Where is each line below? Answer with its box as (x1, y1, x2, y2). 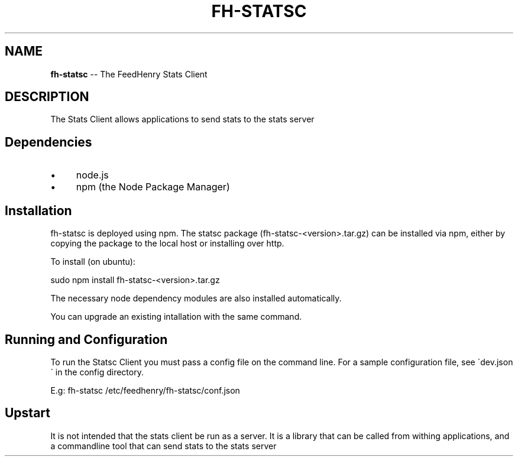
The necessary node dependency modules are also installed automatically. (50, 293, 342, 304)
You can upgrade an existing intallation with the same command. (50, 311, 302, 322)
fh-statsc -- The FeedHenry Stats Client (50, 69, 208, 79)
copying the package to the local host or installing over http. (50, 238, 284, 249)
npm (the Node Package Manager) (76, 181, 230, 193)
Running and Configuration (5, 332, 168, 347)
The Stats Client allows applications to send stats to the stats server (50, 114, 315, 125)
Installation (5, 203, 72, 218)
